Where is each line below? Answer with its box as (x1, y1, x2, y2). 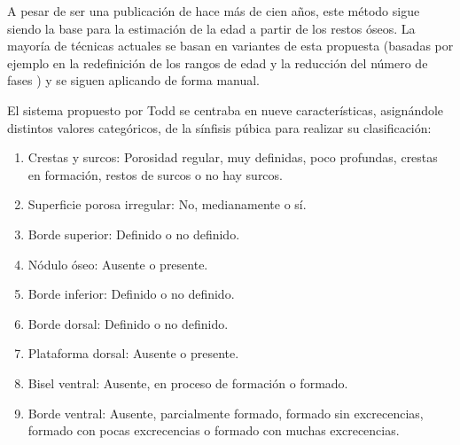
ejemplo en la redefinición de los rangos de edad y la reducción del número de (7, 53, 428, 72)
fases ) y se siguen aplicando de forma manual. (7, 71, 261, 90)
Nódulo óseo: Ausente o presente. (27, 254, 208, 273)
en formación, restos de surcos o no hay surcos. (27, 165, 283, 183)
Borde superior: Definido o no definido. (27, 224, 240, 243)
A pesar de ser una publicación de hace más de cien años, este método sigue (7, 2, 420, 20)
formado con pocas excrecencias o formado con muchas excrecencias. (27, 421, 400, 440)
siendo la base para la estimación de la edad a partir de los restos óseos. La (7, 19, 416, 37)
